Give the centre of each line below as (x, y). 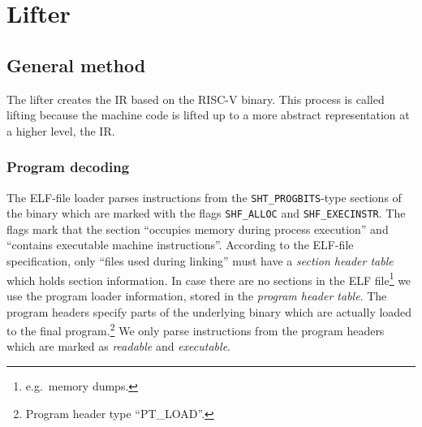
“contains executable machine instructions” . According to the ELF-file (180, 245)
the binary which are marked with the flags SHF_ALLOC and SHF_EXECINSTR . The (206, 213)
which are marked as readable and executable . (118, 346)
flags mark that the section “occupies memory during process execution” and (198, 229)
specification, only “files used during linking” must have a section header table (200, 261)
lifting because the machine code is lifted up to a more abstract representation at (208, 115)
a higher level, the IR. (61, 130)
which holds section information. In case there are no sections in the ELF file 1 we (209, 278)
